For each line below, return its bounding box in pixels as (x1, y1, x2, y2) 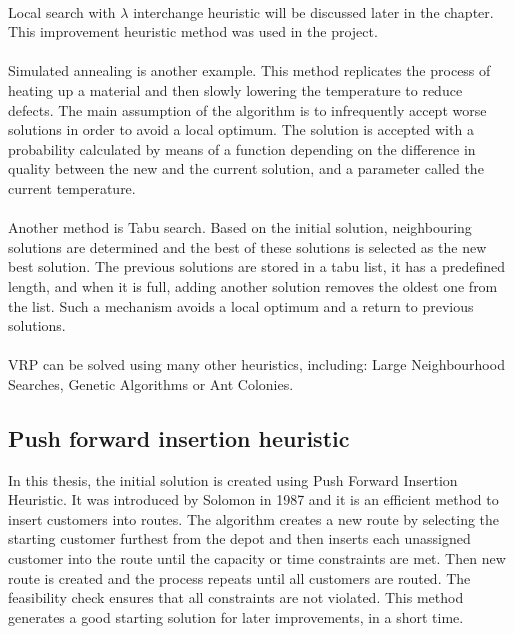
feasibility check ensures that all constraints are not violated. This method (8, 587, 464, 608)
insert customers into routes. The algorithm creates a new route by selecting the (8, 508, 500, 529)
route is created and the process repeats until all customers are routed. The (8, 567, 471, 588)
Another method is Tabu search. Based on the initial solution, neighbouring (8, 217, 472, 238)
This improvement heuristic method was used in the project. (8, 21, 378, 42)
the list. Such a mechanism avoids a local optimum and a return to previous (8, 295, 474, 316)
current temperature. (8, 177, 136, 198)
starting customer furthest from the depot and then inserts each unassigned (8, 528, 471, 549)
